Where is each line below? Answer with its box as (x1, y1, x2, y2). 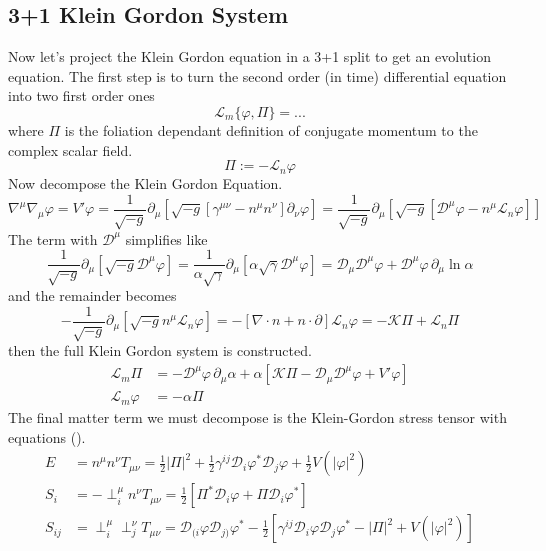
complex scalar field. (8, 139, 133, 160)
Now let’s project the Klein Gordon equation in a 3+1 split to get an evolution (8, 46, 491, 67)
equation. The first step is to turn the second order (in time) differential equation (8, 65, 507, 86)
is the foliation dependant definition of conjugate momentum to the (64, 119, 478, 140)
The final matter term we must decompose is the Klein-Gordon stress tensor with (8, 407, 507, 428)
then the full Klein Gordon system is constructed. (8, 340, 312, 361)
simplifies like (125, 228, 208, 249)
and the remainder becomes (8, 285, 177, 306)
